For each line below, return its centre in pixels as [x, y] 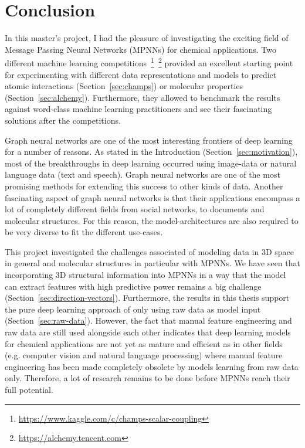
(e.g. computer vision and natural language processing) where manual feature [144, 355]
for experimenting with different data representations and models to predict [141, 74]
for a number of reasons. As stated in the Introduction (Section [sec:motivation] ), [151, 152]
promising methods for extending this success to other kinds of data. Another [144, 186]
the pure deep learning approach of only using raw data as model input [133, 309]
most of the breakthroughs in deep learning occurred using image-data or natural [151, 163]
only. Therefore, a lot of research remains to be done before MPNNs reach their [148, 378]
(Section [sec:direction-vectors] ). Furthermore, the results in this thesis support [147, 298]
